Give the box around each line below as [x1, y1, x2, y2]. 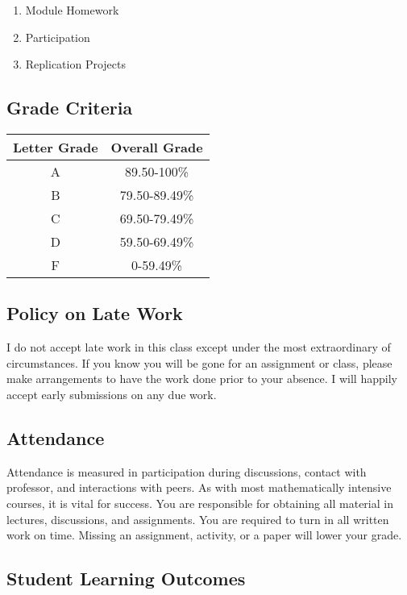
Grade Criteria [6, 95, 133, 120]
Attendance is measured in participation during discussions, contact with [6, 463, 367, 480]
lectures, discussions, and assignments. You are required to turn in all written [6, 510, 389, 527]
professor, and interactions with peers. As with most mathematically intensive [6, 479, 392, 496]
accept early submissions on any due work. [6, 385, 217, 402]
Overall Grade [110, 137, 203, 156]
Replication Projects [25, 56, 126, 73]
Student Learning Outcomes [6, 566, 246, 591]
